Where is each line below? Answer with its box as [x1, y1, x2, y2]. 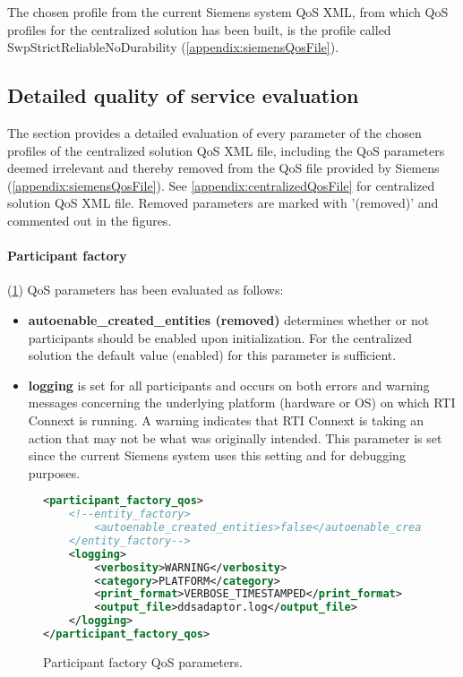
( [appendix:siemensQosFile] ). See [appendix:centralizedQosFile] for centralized [7, 176, 435, 194]
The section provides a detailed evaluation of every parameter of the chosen [7, 123, 422, 141]
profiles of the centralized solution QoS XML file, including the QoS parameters [7, 141, 445, 159]
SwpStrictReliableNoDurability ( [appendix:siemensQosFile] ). [7, 38, 339, 56]
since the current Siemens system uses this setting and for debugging [28, 446, 406, 465]
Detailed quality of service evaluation [7, 81, 359, 109]
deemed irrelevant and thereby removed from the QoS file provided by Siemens [7, 159, 440, 177]
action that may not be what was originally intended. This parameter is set [28, 428, 442, 447]
